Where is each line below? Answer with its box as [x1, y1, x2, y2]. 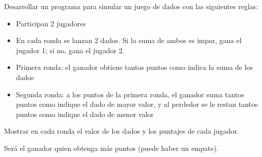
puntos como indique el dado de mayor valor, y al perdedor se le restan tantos [16, 99, 258, 109]
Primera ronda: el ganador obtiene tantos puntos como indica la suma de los [16, 62, 253, 72]
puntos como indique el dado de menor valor [16, 108, 154, 119]
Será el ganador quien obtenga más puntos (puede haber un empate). [4, 142, 219, 153]
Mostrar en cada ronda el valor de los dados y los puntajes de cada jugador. [4, 126, 239, 136]
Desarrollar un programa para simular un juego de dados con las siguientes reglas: [4, 1, 258, 11]
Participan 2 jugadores [16, 18, 86, 28]
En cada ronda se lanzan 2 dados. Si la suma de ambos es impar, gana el [16, 35, 242, 46]
